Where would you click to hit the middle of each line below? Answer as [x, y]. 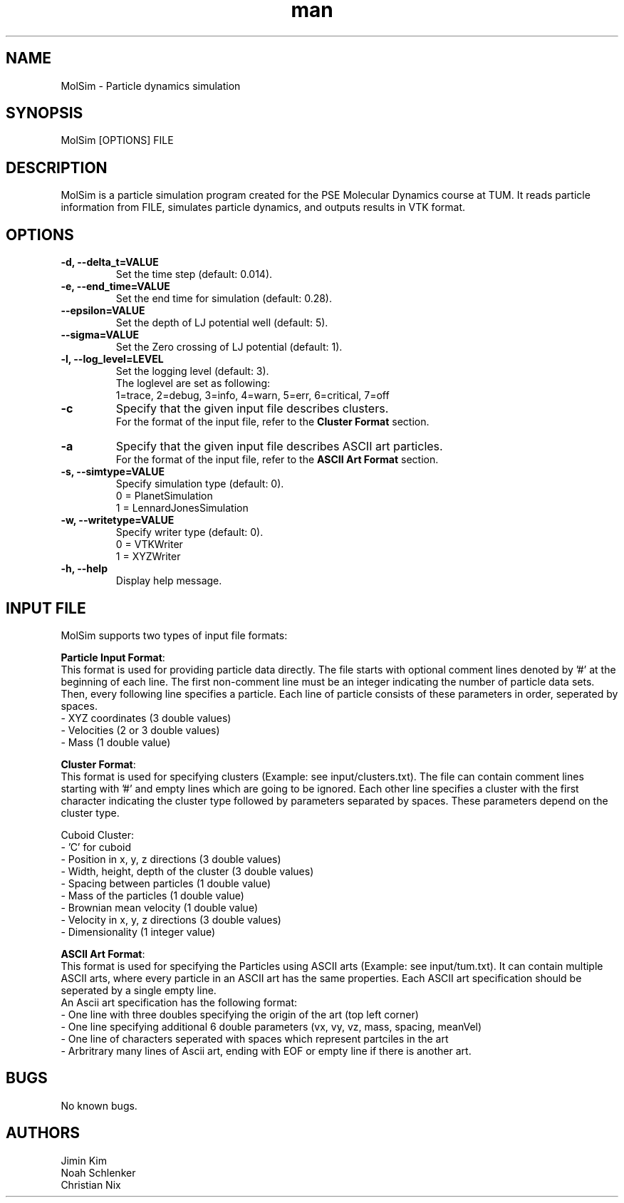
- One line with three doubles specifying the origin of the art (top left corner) [240, 1014]
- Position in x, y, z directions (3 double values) [171, 859]
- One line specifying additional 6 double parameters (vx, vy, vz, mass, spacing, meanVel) [271, 1026]
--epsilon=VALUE [103, 311]
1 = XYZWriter [148, 557]
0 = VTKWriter [149, 544]
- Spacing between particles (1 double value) [166, 883]
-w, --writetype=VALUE [118, 520]
